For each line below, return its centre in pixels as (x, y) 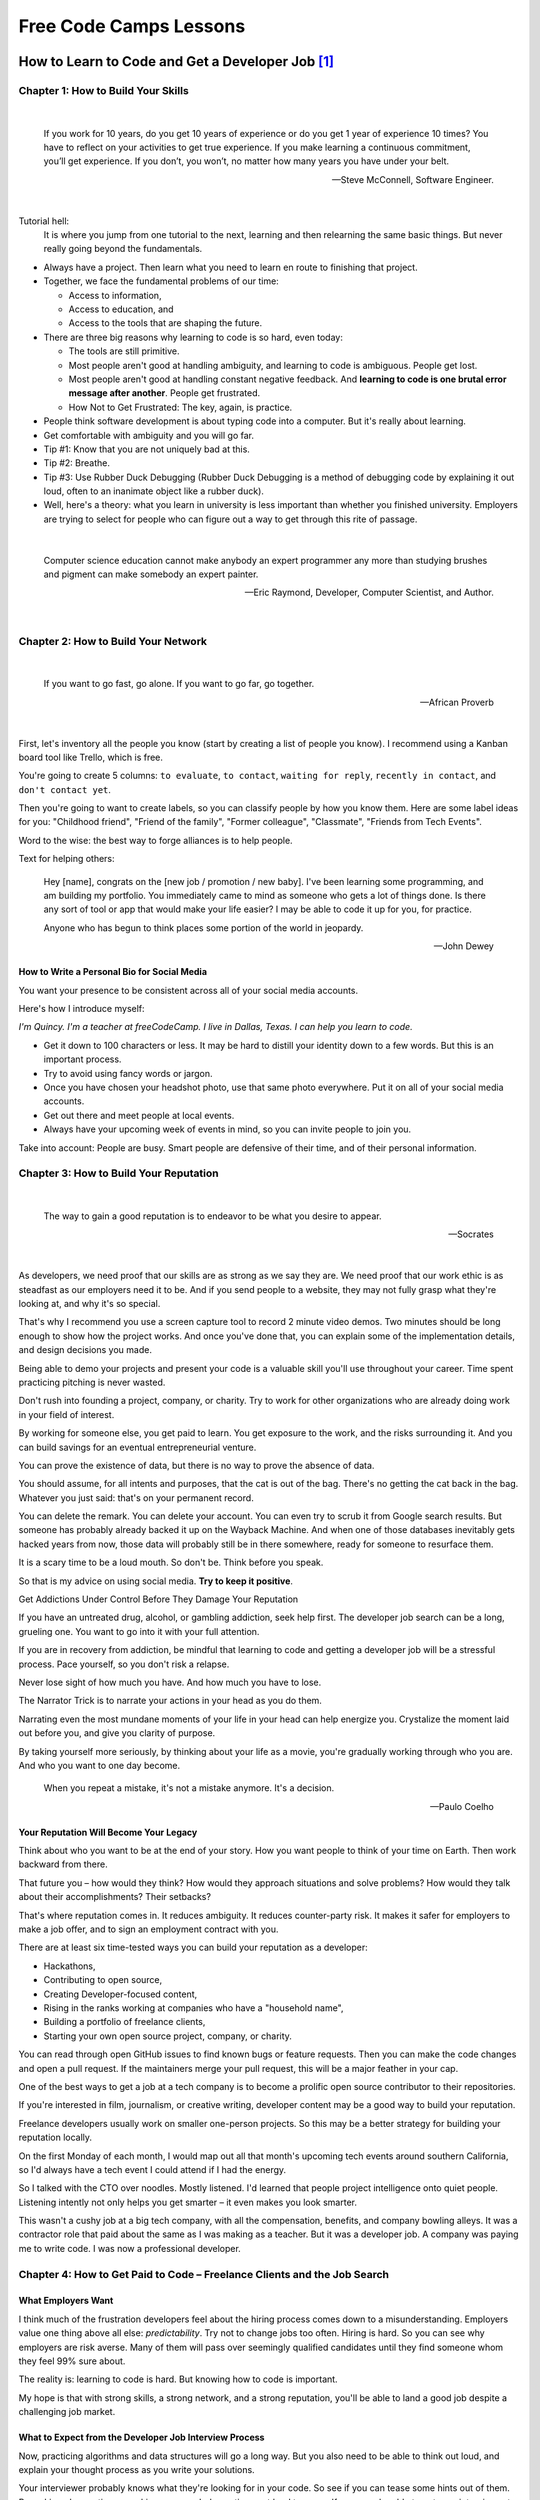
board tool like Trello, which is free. (91, 757)
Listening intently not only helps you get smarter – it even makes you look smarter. (188, 2202)
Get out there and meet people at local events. (139, 1115)
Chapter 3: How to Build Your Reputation (118, 1173)
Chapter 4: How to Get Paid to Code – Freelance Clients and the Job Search (204, 2274)
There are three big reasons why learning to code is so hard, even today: (193, 337)
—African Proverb (457, 702)
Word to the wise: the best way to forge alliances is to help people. (156, 840)
